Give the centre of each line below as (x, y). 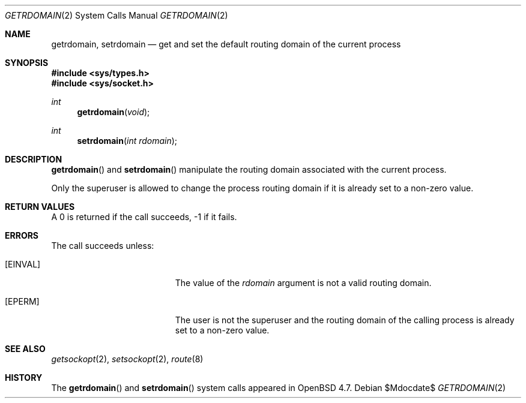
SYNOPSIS (27, 63)
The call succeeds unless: (103, 246)
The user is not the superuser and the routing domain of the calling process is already (345, 320)
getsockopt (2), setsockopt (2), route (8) (127, 359)
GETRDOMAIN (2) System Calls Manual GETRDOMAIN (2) (116, 15)
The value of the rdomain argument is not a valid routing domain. (303, 283)
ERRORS (22, 235)
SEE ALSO (25, 349)
